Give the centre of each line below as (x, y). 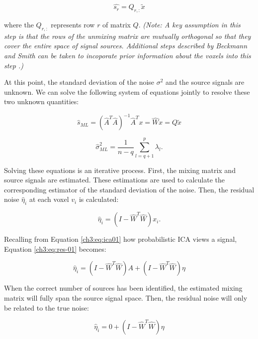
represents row (73, 25)
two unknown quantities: (42, 101)
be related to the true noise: (46, 307)
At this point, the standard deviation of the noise (79, 82)
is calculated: (99, 199)
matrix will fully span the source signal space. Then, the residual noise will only (126, 297)
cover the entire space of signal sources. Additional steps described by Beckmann (126, 46)
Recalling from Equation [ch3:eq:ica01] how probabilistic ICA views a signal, (121, 239)
